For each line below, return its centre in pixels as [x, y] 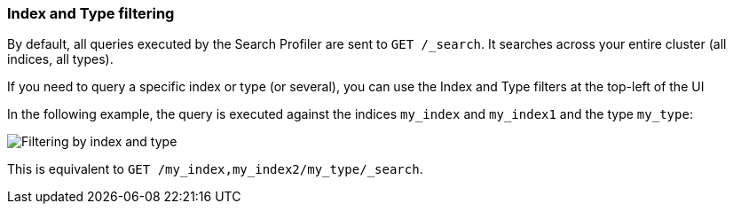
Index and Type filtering [91, 13]
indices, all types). [60, 59]
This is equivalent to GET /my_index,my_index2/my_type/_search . [215, 169]
